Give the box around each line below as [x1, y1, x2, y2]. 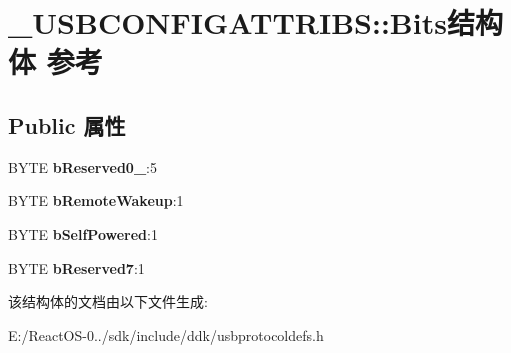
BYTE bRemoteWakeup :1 [8, 190, 184, 211]
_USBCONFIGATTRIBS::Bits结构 [8, 2, 503, 43]
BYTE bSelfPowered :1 [8, 223, 158, 244]
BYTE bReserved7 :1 [8, 257, 145, 278]
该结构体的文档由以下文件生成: [8, 291, 208, 312]
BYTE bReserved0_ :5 [8, 156, 157, 177]
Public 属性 [8, 109, 126, 140]
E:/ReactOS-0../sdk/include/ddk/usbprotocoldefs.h [8, 324, 324, 345]
